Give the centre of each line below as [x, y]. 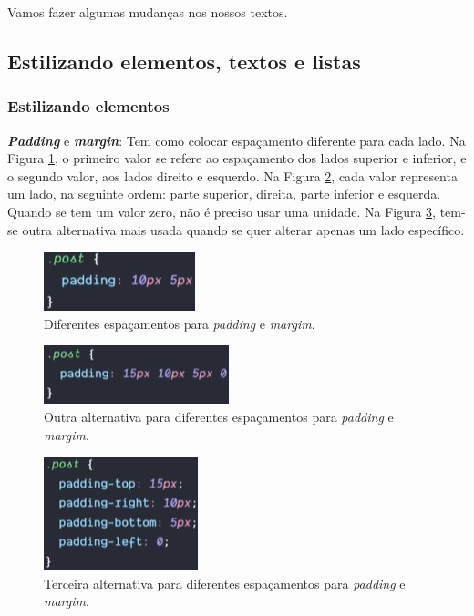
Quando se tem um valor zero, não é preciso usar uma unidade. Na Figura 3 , [222, 211]
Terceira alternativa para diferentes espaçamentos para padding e [225, 583]
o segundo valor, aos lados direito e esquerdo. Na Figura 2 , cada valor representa [232, 175]
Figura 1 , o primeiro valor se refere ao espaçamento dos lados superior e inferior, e [237, 158]
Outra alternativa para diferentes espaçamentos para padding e [219, 416]
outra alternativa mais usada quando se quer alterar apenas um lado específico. [243, 229]
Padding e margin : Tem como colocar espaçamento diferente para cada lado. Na [237, 140]
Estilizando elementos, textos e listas [184, 61]
